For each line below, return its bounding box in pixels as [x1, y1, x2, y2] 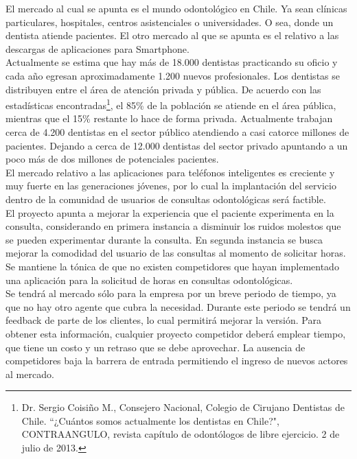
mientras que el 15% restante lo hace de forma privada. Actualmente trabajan [5, 111, 333, 126]
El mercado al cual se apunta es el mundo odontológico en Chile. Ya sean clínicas [5, 1, 347, 15]
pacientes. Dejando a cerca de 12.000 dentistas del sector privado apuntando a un [5, 138, 348, 152]
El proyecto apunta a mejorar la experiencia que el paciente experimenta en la [5, 205, 334, 220]
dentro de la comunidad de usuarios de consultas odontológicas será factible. [5, 191, 326, 206]
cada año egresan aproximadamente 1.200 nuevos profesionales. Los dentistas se [5, 68, 340, 82]
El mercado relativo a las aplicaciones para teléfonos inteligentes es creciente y [5, 165, 335, 179]
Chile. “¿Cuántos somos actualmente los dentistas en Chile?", [21, 413, 279, 427]
